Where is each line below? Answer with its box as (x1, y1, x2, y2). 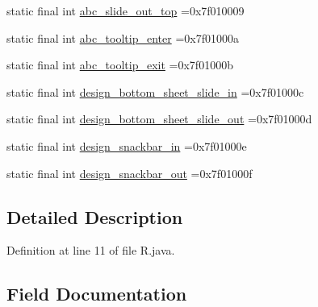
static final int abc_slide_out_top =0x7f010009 (6, 2, 245, 19)
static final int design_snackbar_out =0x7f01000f (6, 164, 253, 181)
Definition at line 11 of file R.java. (6, 242, 175, 259)
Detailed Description (6, 204, 183, 229)
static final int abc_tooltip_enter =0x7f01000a (6, 29, 239, 46)
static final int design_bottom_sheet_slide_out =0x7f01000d (6, 110, 312, 127)
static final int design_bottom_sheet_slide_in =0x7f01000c (6, 83, 304, 100)
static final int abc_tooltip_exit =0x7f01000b (6, 56, 233, 73)
